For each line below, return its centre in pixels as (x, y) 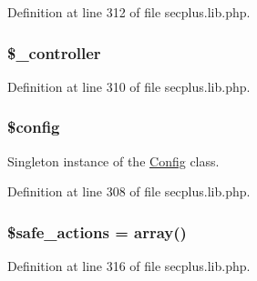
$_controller (54, 52)
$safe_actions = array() (97, 231)
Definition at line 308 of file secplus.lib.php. (129, 191)
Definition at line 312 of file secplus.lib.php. (129, 12)
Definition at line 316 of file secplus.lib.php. (129, 266)
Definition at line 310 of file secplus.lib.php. (129, 86)
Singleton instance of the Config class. (113, 161)
